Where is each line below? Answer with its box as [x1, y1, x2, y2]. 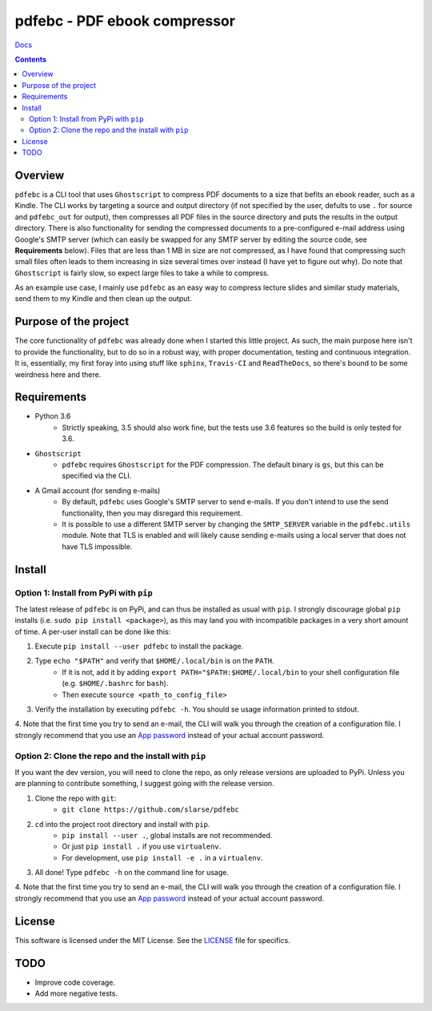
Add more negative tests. [34, 989, 118, 998]
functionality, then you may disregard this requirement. [62, 508, 243, 518]
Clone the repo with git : [34, 793, 117, 803]
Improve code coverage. [34, 977, 116, 987]
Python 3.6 [34, 411, 71, 421]
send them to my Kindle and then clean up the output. [14, 294, 192, 303]
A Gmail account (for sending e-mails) [34, 485, 161, 495]
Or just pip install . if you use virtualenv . [62, 841, 222, 852]
